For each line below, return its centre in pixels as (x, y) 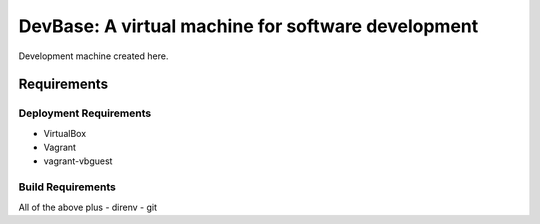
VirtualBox (65, 133)
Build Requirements (67, 187)
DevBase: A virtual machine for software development (248, 26)
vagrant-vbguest (78, 161)
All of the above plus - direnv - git (88, 207)
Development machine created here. (93, 56)
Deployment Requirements (85, 113)
